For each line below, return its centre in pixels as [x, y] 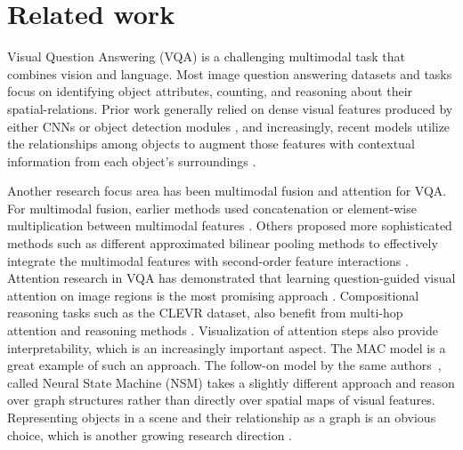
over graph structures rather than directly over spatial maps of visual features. [221, 400]
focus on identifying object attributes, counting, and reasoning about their [210, 91]
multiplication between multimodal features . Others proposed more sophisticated [230, 225]
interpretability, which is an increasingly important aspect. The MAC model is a [227, 347]
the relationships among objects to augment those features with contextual [211, 144]
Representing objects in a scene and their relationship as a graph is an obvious [222, 417]
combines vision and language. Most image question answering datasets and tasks [230, 73]
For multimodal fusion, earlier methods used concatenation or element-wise [212, 208]
